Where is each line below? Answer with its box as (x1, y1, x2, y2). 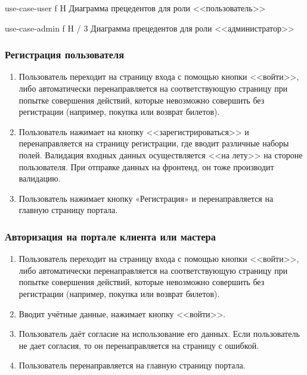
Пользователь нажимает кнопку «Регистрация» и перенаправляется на (18, 192, 274, 204)
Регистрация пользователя (5, 47, 125, 62)
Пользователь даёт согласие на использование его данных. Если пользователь (18, 327, 300, 340)
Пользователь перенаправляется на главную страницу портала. (18, 359, 246, 371)
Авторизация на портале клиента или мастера (5, 229, 216, 243)
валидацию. (18, 172, 61, 185)
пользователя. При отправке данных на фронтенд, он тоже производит (18, 160, 274, 173)
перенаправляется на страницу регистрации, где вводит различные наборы (18, 137, 289, 149)
